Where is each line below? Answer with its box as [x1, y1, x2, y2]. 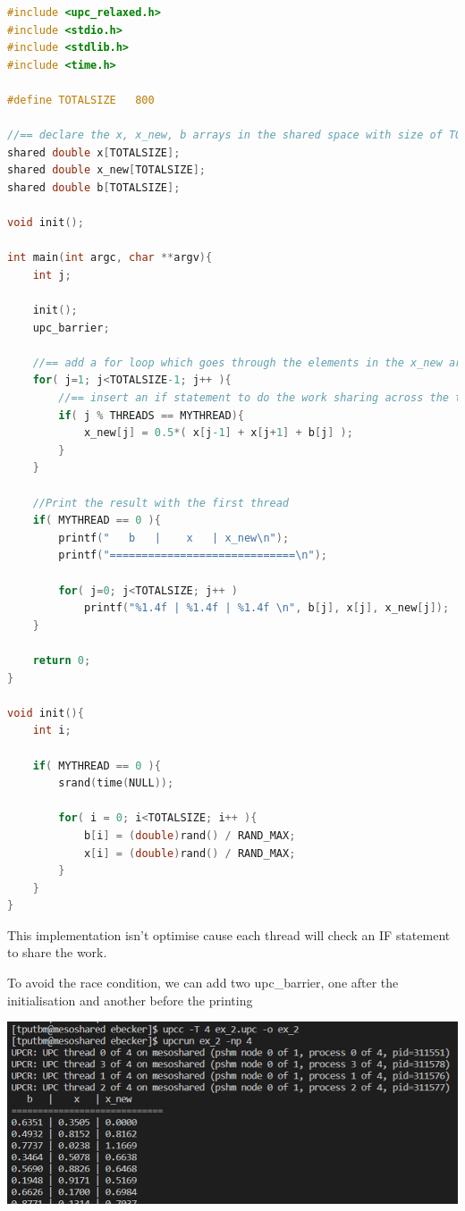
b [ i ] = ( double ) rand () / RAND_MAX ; [83, 828, 296, 842]
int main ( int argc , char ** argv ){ [7, 251, 213, 265]
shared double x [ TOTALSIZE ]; [7, 146, 181, 159]
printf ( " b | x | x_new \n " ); [58, 531, 290, 544]
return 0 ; [32, 653, 91, 667]
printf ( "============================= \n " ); [58, 549, 327, 562]
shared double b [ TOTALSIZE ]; [7, 181, 181, 194]
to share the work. [7, 943, 107, 962]
